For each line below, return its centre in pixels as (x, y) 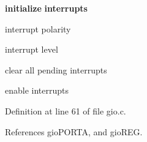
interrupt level (32, 49)
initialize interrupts (46, 8)
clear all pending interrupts (56, 69)
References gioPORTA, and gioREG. (74, 131)
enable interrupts (37, 90)
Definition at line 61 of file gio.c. (66, 110)
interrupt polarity (38, 28)
